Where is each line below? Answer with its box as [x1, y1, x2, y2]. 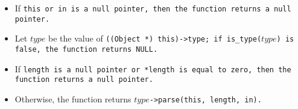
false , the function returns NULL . [14, 45, 158, 54]
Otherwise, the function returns [14, 92, 132, 105]
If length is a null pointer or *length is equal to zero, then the [14, 62, 291, 75]
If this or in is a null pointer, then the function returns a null [14, 2, 291, 14]
